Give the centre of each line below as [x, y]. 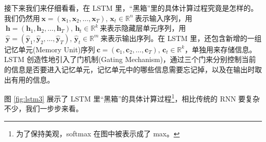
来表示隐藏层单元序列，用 [143, 28]
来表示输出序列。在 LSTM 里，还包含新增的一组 [181, 38]
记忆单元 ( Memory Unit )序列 [50, 49]
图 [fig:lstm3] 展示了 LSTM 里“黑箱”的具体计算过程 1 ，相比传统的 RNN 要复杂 [132, 98]
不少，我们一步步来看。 [43, 108]
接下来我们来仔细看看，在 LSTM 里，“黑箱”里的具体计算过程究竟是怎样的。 [131, 8]
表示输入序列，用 [163, 18]
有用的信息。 [32, 79]
